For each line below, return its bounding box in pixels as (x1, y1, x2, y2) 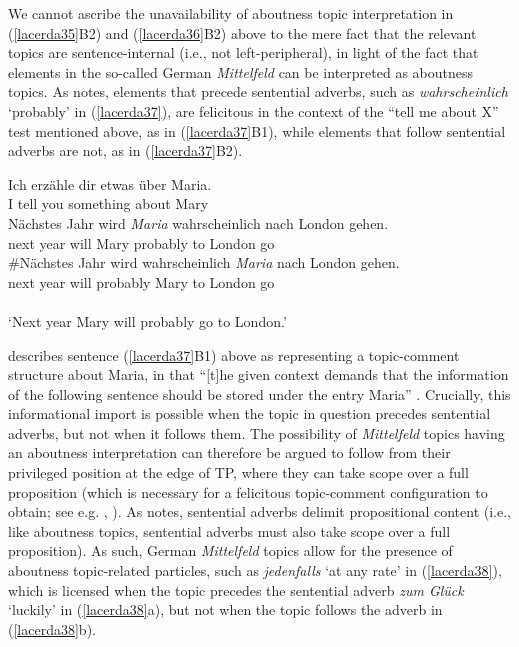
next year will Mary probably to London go (8, 232, 275, 253)
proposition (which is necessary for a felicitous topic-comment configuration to (8, 481, 488, 502)
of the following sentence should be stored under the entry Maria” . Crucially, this (8, 383, 511, 404)
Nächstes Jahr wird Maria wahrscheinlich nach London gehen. (8, 212, 389, 233)
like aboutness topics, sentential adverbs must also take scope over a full (8, 520, 451, 541)
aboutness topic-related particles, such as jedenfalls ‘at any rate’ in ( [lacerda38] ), (8, 560, 502, 581)
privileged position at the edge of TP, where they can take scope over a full (8, 462, 469, 483)
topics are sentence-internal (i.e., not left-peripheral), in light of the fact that (8, 42, 479, 63)
